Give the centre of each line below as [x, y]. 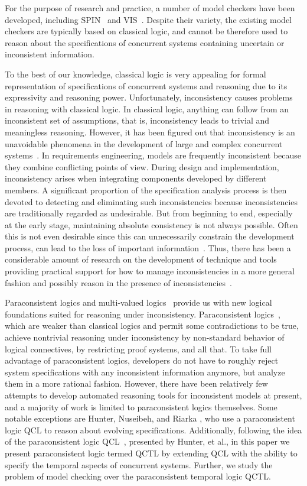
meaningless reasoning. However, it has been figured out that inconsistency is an [150, 132]
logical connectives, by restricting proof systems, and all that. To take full [138, 349]
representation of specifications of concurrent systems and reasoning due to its [146, 85]
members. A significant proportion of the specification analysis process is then [146, 189]
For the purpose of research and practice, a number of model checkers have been [150, 8]
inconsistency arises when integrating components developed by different [136, 178]
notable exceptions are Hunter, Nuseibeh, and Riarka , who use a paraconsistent [150, 418]
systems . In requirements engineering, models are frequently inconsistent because [153, 155]
